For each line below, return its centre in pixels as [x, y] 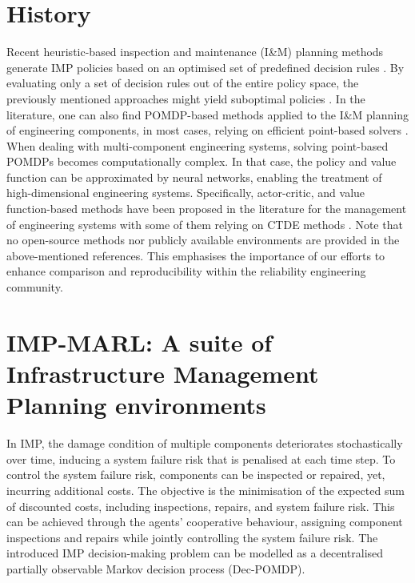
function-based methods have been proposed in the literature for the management [207, 209]
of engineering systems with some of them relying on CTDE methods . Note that [205, 224]
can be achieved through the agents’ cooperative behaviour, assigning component [205, 522]
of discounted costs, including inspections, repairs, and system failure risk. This [201, 506]
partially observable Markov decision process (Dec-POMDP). [156, 568]
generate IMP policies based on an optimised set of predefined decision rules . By [206, 67]
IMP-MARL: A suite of [140, 342]
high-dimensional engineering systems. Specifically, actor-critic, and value [186, 193]
